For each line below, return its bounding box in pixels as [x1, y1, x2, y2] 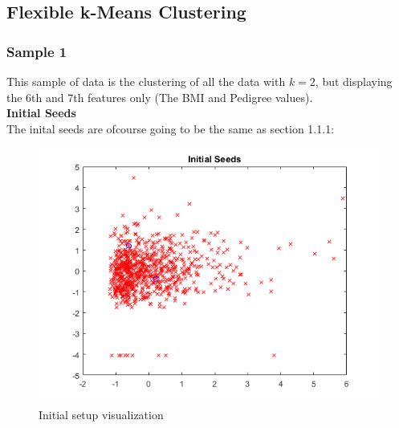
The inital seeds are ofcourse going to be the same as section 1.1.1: [6, 120, 335, 137]
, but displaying [315, 73, 393, 89]
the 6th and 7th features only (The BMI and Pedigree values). [6, 88, 313, 105]
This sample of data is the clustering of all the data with [6, 73, 286, 89]
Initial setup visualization [39, 406, 164, 422]
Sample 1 [6, 41, 67, 61]
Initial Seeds [6, 104, 76, 121]
